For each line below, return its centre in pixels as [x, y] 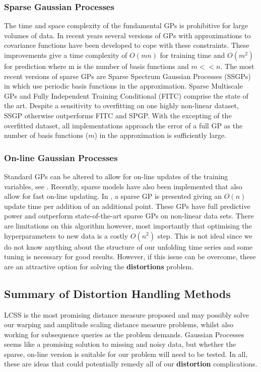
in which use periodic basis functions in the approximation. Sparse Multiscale [123, 86]
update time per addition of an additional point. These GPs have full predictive [127, 206]
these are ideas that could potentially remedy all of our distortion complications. [131, 364]
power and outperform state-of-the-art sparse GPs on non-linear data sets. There [129, 216]
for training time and [192, 55]
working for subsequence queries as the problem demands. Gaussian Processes [124, 334]
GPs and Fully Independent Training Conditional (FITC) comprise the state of [126, 95]
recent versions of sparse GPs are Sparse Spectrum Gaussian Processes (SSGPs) [127, 76]
